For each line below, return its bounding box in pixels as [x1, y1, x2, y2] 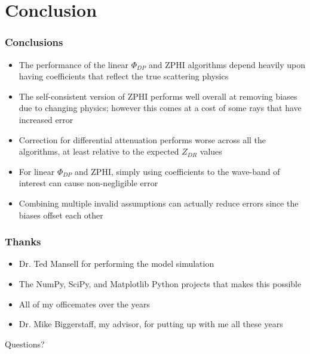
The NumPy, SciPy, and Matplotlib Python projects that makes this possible [19, 277, 302, 290]
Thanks [5, 234, 41, 249]
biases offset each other [19, 208, 103, 221]
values [199, 145, 222, 158]
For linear [19, 165, 55, 177]
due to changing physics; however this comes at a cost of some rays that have [19, 101, 302, 114]
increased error [19, 113, 73, 125]
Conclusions [5, 35, 63, 50]
